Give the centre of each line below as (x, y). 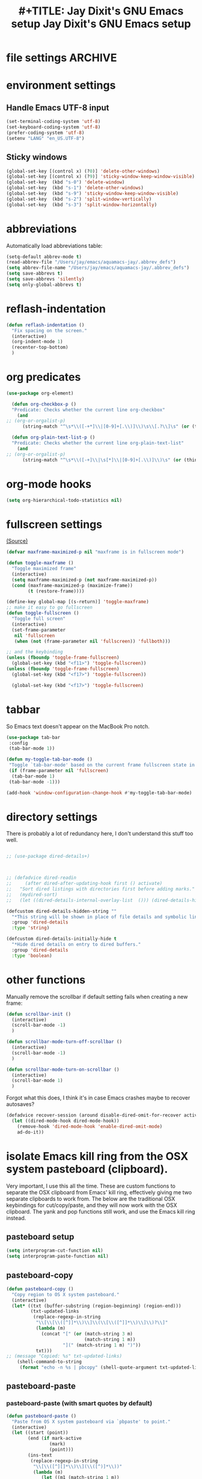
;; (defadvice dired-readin (41, 878)
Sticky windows (37, 157)
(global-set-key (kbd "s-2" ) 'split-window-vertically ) (79, 199)
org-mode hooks (49, 484)
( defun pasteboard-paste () (41, 1416)
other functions (46, 980)
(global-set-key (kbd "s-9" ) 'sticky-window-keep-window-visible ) (93, 194)
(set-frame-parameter (39, 630)
